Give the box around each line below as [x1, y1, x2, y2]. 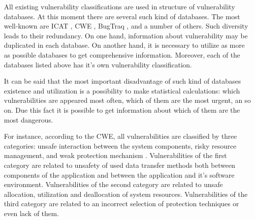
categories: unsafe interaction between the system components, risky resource [4, 140, 237, 151]
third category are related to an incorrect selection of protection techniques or [4, 198, 239, 209]
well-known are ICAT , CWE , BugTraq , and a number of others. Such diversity [4, 21, 248, 31]
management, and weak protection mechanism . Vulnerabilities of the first [4, 150, 227, 160]
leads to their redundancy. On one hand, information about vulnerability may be [4, 30, 248, 40]
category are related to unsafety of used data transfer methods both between [4, 159, 235, 170]
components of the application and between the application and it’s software [4, 169, 235, 180]
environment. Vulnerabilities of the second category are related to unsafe [4, 179, 223, 189]
